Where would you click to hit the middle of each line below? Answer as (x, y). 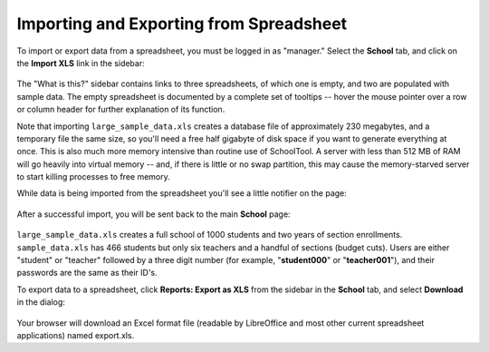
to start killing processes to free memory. (94, 177)
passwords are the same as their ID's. (87, 273)
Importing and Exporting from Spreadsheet (182, 24)
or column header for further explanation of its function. (121, 110)
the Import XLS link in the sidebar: (81, 63)
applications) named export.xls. (76, 335)
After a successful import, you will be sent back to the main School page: (153, 214)
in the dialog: (41, 302)
